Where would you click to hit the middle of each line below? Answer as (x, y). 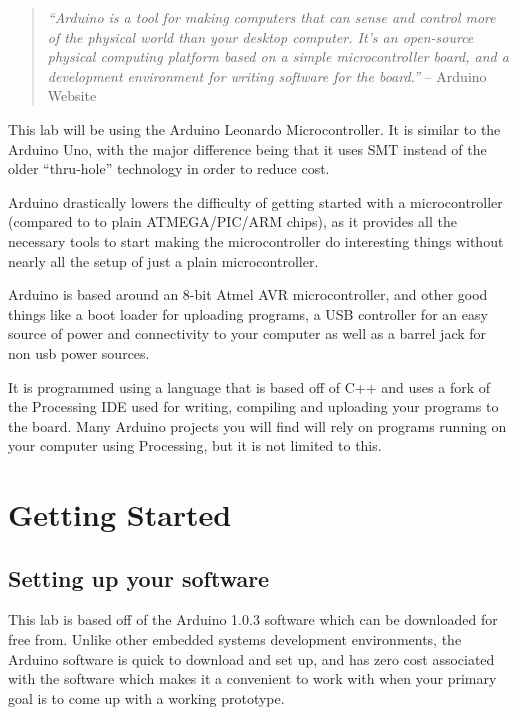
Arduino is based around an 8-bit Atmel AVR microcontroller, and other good (248, 294)
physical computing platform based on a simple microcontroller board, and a (278, 56)
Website (72, 95)
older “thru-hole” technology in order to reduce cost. (169, 168)
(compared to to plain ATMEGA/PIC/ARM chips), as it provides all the (233, 221)
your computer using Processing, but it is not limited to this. (195, 445)
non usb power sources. (79, 352)
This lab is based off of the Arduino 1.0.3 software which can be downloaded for (253, 619)
